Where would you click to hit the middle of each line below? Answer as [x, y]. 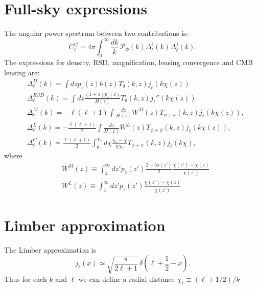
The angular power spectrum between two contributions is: [96, 33]
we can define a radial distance [126, 279]
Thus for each [26, 279]
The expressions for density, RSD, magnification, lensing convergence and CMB [128, 62]
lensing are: [22, 72]
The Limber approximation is [50, 249]
